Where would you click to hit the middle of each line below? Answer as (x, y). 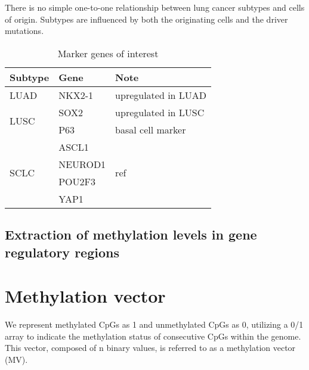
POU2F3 (77, 181)
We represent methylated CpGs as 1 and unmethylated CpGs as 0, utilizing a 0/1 (154, 324)
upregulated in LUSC (160, 112)
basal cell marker (151, 129)
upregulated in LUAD (161, 95)
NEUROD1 (82, 164)
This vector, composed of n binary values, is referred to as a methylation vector (150, 348)
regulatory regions (62, 252)
